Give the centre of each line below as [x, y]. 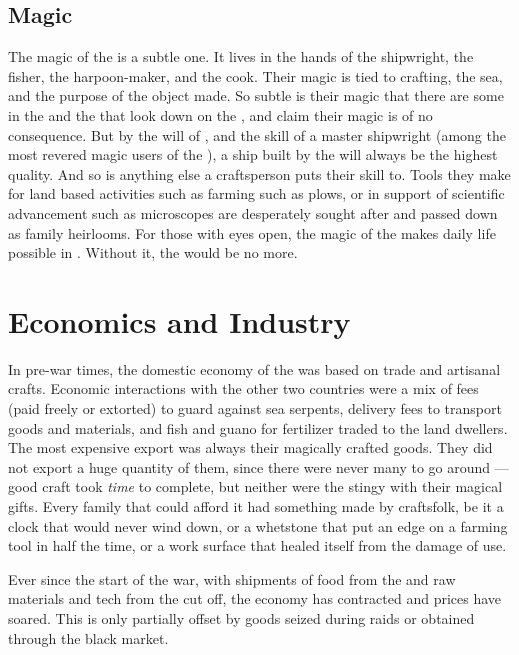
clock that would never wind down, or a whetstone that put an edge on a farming [258, 525]
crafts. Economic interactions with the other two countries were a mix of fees [243, 388]
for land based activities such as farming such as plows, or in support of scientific [256, 193]
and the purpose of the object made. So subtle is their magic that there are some [256, 95]
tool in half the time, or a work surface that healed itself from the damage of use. [257, 545]
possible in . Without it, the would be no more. [153, 252]
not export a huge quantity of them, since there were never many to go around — [258, 466]
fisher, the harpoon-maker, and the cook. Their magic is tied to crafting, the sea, [255, 75]
